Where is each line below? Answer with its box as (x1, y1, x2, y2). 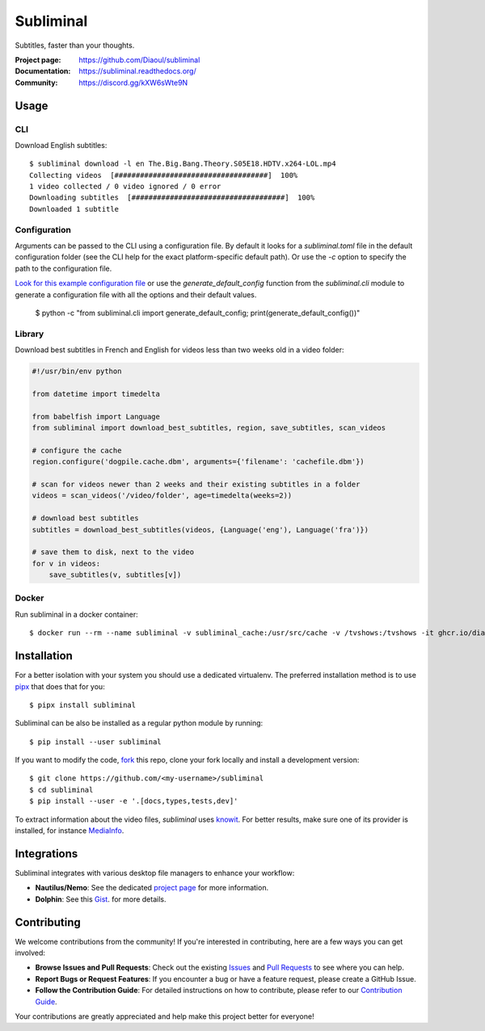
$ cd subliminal (29, 785, 94, 794)
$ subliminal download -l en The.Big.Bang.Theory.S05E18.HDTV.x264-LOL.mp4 (29, 159, 336, 169)
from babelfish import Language (32, 412, 161, 421)
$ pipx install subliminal (29, 700, 137, 709)
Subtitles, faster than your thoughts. (15, 40, 135, 50)
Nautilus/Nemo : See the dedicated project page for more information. (35, 883, 269, 893)
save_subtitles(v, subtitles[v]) (48, 570, 182, 579)
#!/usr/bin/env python (32, 367, 122, 376)
